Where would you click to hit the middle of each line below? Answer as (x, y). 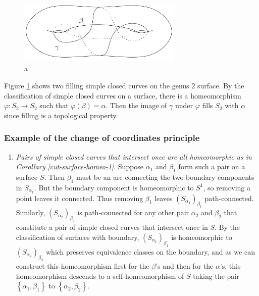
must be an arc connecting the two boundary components (165, 177)
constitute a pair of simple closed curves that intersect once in (112, 227)
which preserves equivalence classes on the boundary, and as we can (150, 251)
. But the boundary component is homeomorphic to (114, 187)
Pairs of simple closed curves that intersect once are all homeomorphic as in (134, 156)
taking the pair (216, 276)
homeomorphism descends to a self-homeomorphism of (100, 276)
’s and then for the (185, 266)
